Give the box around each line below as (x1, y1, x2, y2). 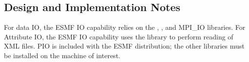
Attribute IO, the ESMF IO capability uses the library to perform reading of (4, 31, 233, 41)
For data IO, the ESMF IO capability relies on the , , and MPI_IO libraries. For (4, 22, 246, 32)
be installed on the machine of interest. (4, 50, 120, 60)
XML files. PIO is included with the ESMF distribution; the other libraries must (4, 41, 245, 51)
